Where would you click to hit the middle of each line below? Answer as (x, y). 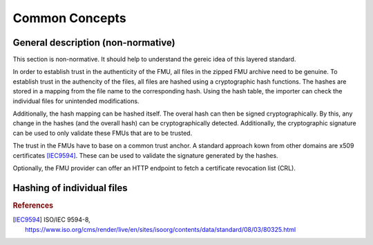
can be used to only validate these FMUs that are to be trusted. (103, 133)
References (33, 206)
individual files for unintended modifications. (76, 101)
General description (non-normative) (94, 43)
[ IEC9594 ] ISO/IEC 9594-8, (52, 220)
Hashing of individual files (70, 188)
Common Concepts (70, 18)
